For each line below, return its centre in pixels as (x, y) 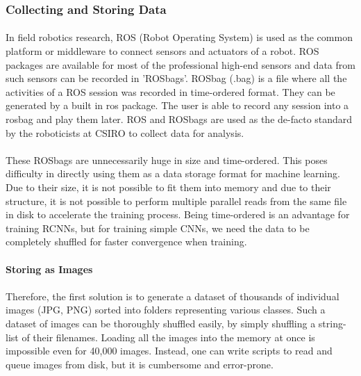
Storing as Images (49, 269)
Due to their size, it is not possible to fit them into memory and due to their (168, 187)
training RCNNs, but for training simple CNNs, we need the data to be (158, 228)
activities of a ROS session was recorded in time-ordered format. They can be (170, 91)
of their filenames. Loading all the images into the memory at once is (168, 337)
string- (332, 323)
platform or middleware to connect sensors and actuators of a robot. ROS (162, 51)
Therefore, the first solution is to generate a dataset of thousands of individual (173, 296)
